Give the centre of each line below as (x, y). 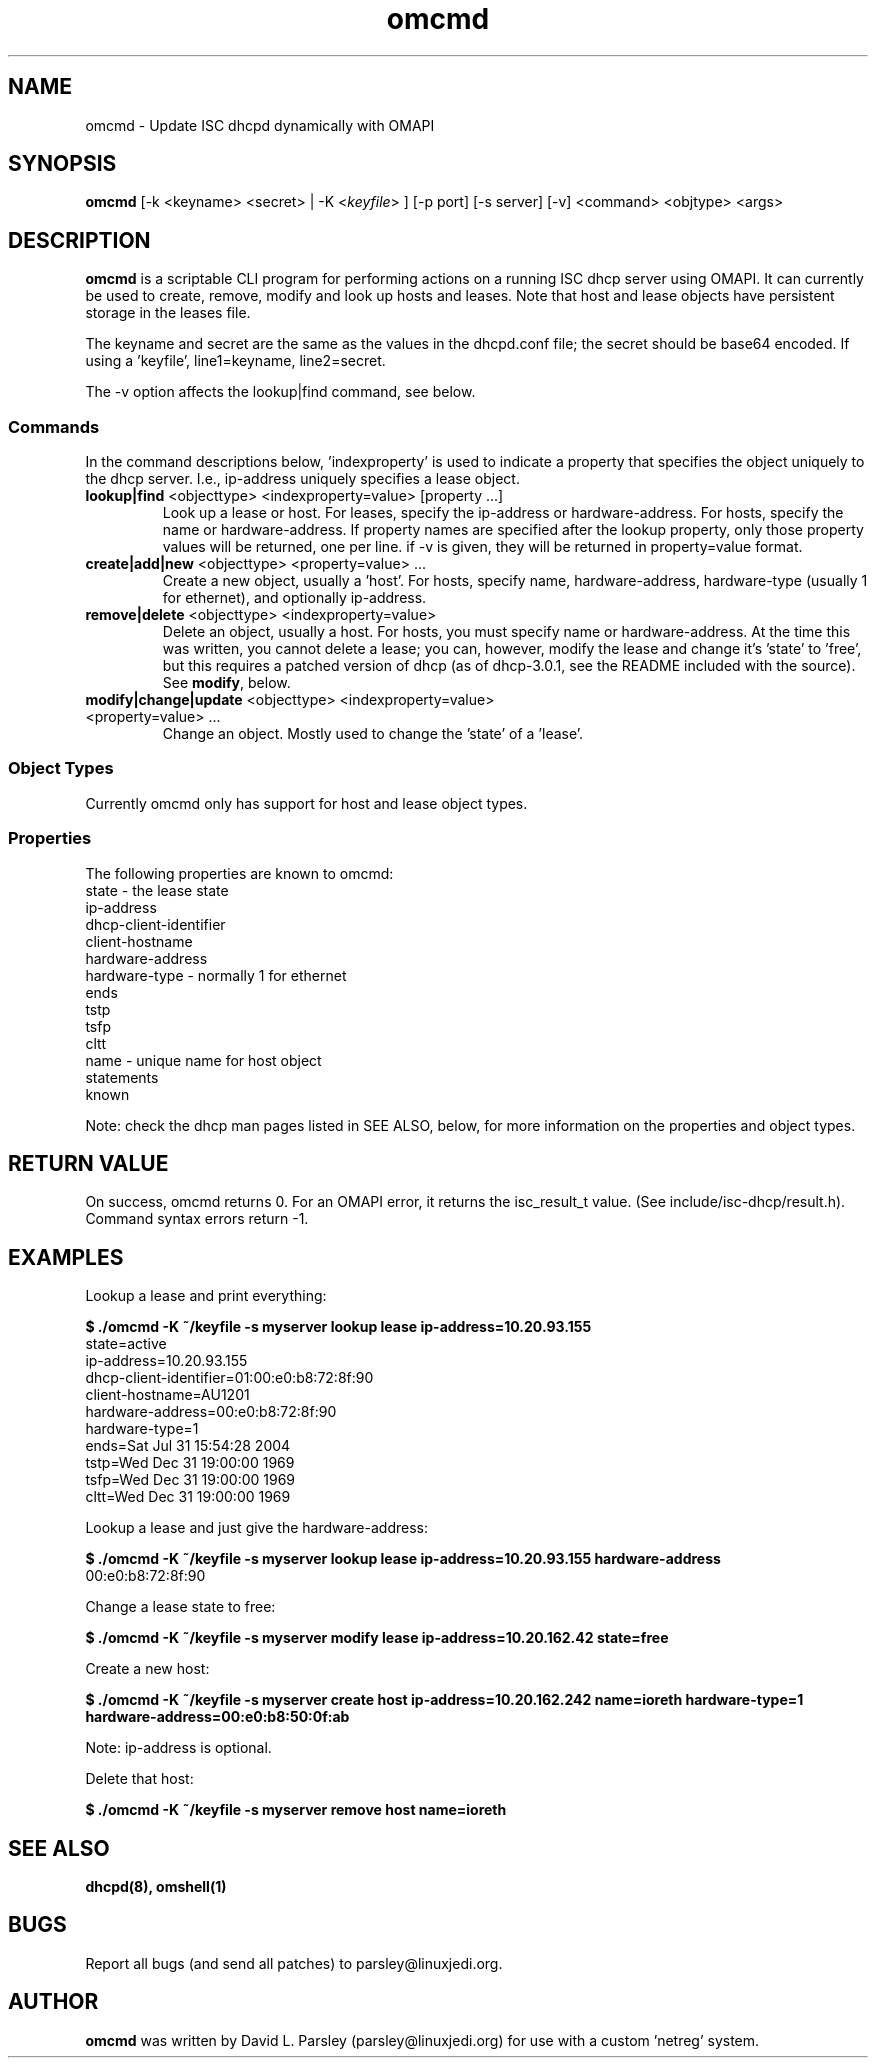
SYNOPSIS (62, 164)
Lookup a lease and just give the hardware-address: (256, 1528)
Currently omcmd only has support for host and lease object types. (306, 803)
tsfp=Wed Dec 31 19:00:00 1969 (190, 1480)
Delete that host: (139, 1779)
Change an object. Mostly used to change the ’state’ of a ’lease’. (373, 734)
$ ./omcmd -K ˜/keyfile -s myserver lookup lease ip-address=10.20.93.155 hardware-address (403, 1559)
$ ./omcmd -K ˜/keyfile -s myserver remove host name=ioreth (296, 1810)
